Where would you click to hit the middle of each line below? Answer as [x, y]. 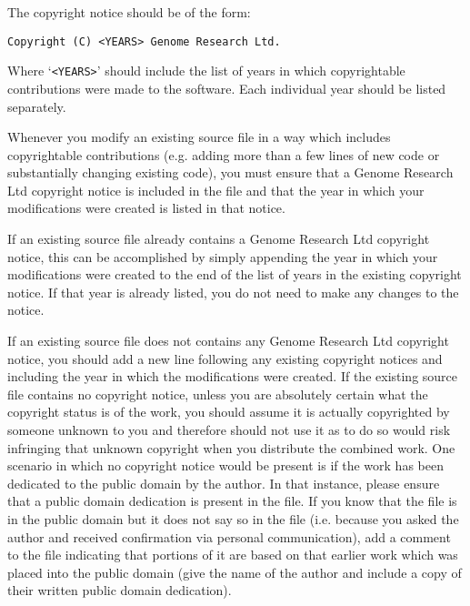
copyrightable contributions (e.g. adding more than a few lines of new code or [224, 154]
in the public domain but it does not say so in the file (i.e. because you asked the [233, 518]
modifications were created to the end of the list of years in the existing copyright [235, 274]
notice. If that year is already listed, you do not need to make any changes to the [233, 292]
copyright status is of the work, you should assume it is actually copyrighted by [229, 412]
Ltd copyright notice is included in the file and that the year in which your [216, 190]
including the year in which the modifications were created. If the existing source [233, 376]
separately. [37, 106]
